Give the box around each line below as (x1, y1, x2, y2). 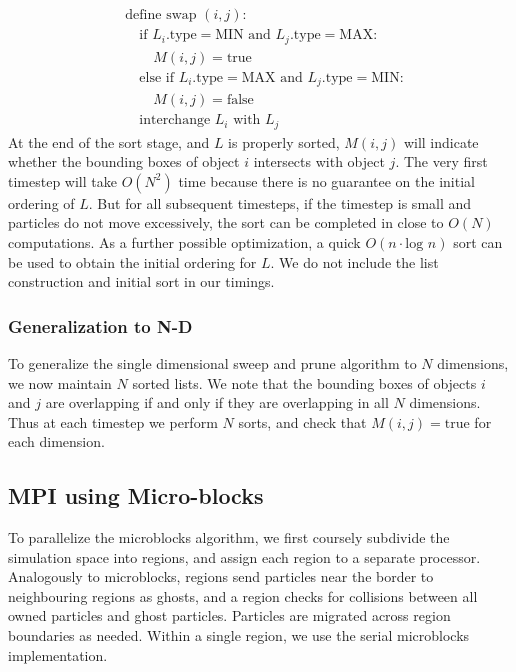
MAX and (241, 70, 303, 85)
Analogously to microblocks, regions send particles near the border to (8, 566, 434, 587)
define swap (125, 8, 197, 23)
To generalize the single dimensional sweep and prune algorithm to (8, 352, 417, 373)
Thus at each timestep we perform (8, 411, 218, 432)
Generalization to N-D (8, 313, 193, 338)
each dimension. (8, 431, 105, 452)
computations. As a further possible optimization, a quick (8, 231, 361, 252)
